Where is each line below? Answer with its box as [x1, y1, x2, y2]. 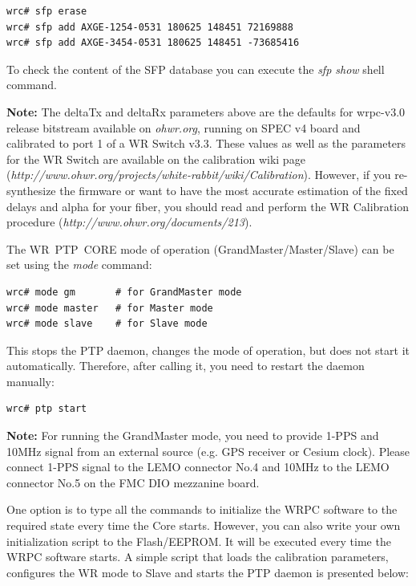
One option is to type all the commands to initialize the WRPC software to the [6, 501, 398, 518]
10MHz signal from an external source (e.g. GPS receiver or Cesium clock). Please [6, 442, 410, 459]
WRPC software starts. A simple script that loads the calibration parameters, [6, 548, 389, 565]
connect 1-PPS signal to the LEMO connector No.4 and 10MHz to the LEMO [6, 458, 390, 475]
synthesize [6, 181, 56, 198]
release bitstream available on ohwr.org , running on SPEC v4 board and [6, 119, 361, 136]
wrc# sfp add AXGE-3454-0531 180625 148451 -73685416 [6, 37, 300, 49]
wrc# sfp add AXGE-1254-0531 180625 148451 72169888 [6, 21, 293, 33]
